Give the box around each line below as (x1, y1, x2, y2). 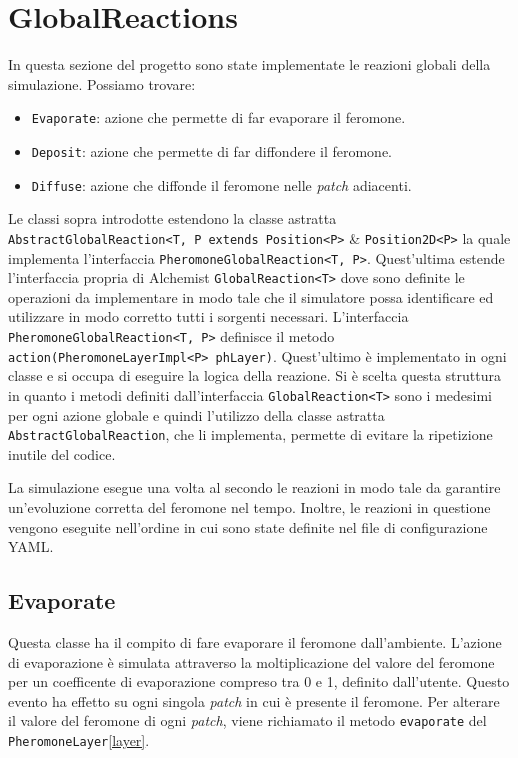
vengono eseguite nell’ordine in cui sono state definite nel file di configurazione (8, 516, 488, 537)
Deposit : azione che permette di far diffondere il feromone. (31, 140, 393, 161)
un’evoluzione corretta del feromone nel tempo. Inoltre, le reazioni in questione (8, 497, 491, 518)
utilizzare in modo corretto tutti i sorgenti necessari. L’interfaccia (8, 306, 409, 327)
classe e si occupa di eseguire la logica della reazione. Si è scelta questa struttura (8, 365, 501, 386)
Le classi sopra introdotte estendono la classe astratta (8, 208, 337, 229)
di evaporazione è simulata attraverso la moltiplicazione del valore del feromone (8, 651, 495, 672)
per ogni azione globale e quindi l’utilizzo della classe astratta (8, 404, 385, 425)
